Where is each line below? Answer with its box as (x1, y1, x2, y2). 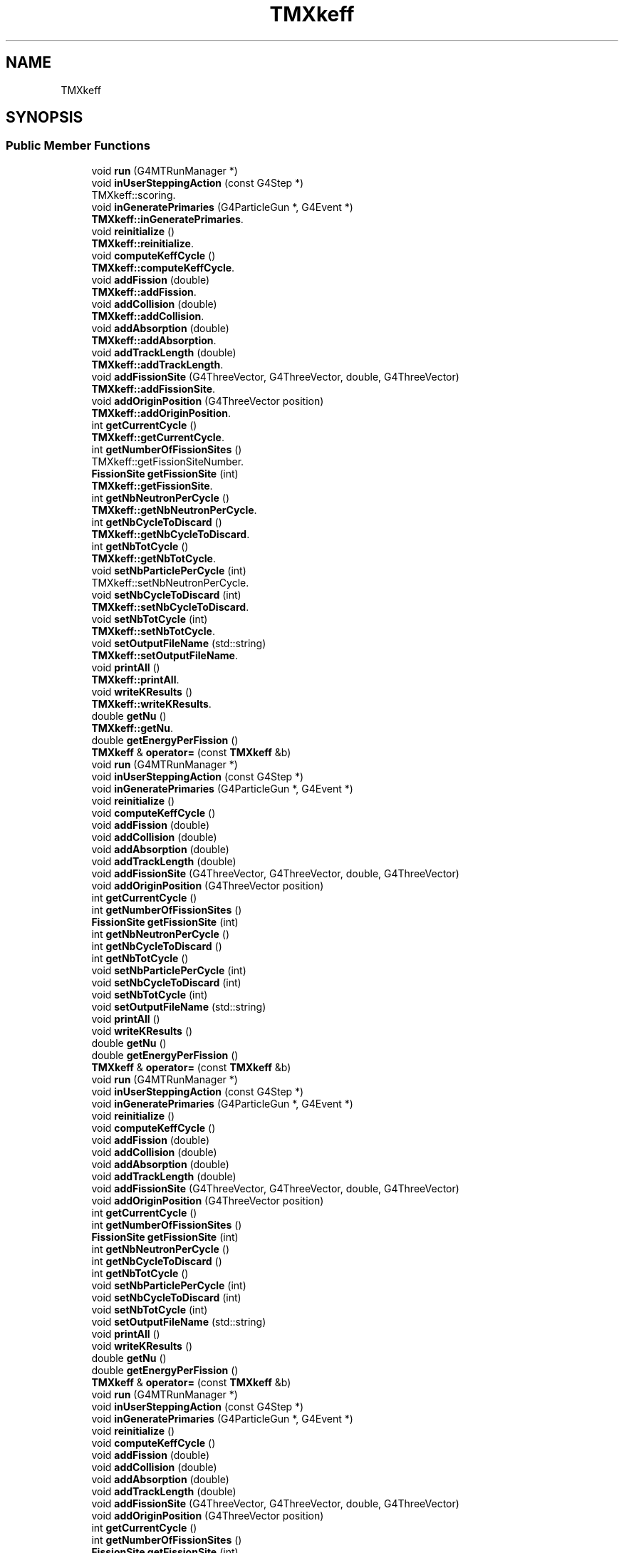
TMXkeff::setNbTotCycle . (91, 624, 215, 637)
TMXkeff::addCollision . (91, 309, 204, 322)
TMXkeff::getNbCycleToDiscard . (91, 527, 250, 540)
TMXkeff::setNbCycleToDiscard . (91, 600, 249, 613)
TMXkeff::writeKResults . (91, 697, 212, 710)
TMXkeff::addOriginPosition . (91, 406, 232, 419)
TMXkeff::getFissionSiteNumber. (91, 455, 244, 468)
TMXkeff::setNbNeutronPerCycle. (91, 576, 249, 589)
